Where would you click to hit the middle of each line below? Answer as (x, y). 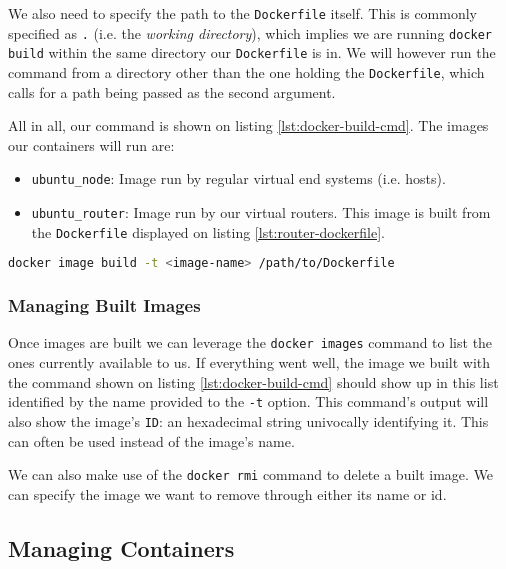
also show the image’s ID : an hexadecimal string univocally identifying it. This (248, 420)
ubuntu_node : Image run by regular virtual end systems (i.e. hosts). (238, 178)
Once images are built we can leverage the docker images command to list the (250, 342)
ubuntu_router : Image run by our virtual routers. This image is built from (261, 212)
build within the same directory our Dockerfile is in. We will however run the (252, 52)
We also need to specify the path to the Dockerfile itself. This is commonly (243, 13)
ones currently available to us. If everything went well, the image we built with (249, 362)
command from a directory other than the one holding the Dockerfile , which (246, 71)
